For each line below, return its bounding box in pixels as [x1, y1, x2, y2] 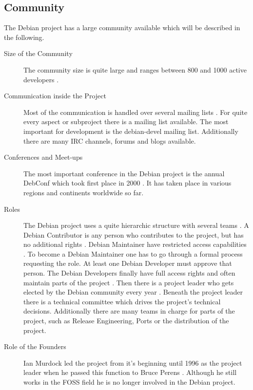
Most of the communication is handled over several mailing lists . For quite [23, 107, 248, 117]
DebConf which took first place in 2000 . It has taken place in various [23, 178, 232, 188]
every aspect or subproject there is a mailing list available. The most [23, 116, 229, 127]
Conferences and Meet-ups [4, 152, 83, 162]
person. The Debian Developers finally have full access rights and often [23, 268, 235, 278]
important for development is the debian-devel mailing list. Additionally [23, 126, 238, 136]
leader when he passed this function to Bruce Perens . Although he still [23, 367, 237, 377]
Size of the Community [4, 48, 73, 58]
